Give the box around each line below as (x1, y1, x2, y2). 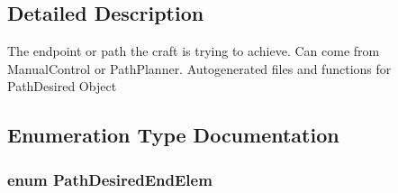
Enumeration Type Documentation (7, 121, 339, 149)
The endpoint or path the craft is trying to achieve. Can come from (7, 41, 380, 60)
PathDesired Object (7, 77, 117, 96)
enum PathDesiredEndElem (7, 168, 213, 190)
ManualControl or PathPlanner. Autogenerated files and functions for (7, 59, 392, 78)
